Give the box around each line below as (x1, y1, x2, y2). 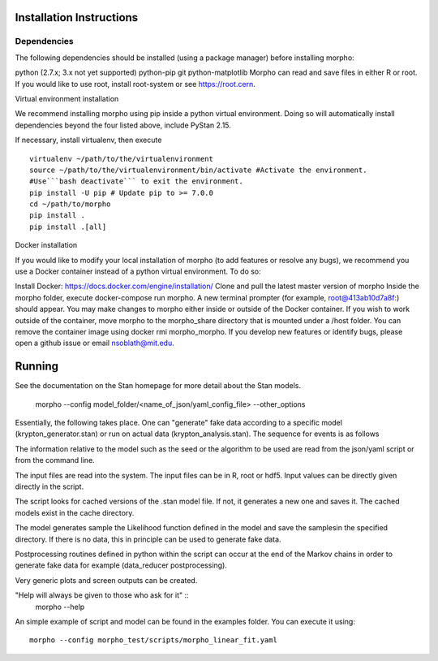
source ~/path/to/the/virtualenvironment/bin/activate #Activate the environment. (29, 165, 367, 175)
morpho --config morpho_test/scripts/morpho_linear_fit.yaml (29, 636, 277, 645)
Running (15, 360, 59, 374)
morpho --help (35, 602, 85, 611)
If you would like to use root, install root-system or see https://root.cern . (15, 79, 255, 89)
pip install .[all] (29, 222, 107, 231)
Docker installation (15, 240, 78, 250)
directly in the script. (15, 482, 84, 491)
